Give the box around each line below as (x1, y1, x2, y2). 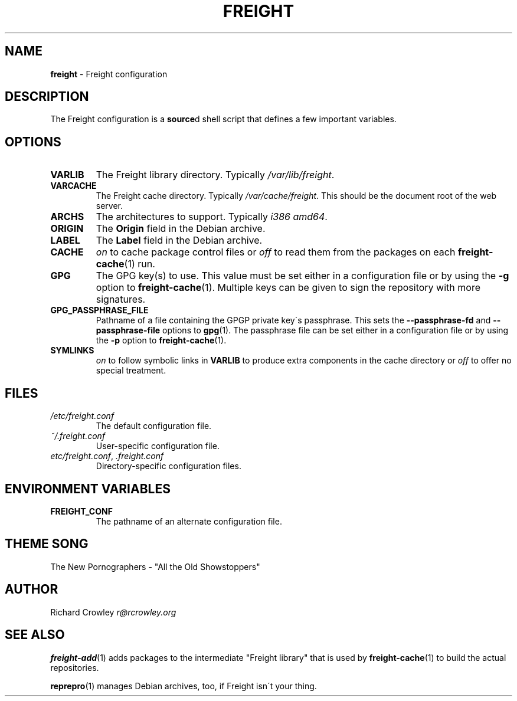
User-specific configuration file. (96, 441, 220, 451)
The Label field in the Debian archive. (96, 234, 263, 247)
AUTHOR (5, 582, 58, 597)
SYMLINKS (50, 345, 94, 356)
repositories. (50, 662, 99, 673)
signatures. (96, 293, 146, 306)
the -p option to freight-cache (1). (96, 335, 227, 346)
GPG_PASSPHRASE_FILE (50, 305, 149, 316)
